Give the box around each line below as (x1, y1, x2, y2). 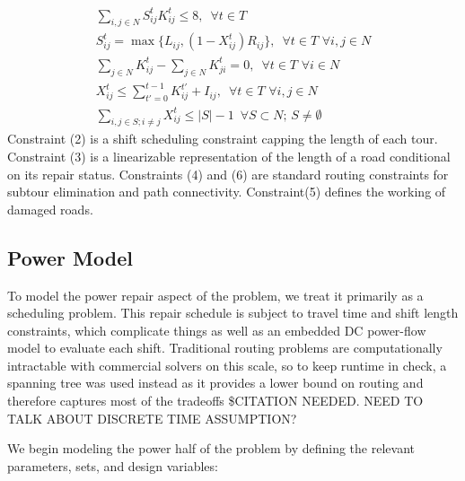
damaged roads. (7, 199, 93, 218)
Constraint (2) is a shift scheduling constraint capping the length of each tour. (7, 129, 438, 148)
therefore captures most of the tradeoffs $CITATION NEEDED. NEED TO (7, 391, 424, 410)
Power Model (7, 243, 133, 271)
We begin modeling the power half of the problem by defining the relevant (7, 439, 415, 458)
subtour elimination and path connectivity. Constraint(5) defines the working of (7, 182, 446, 201)
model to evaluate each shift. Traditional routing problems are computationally (7, 338, 443, 357)
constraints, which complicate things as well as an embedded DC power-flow (7, 320, 426, 339)
